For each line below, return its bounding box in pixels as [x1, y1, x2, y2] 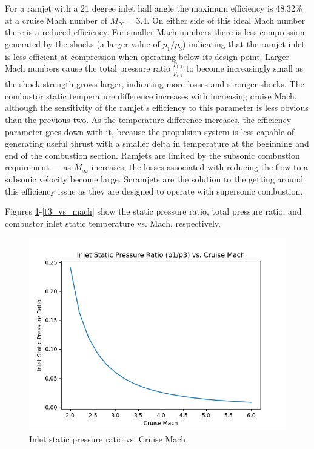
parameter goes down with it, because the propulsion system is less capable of [5, 125, 295, 138]
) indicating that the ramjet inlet [182, 37, 305, 50]
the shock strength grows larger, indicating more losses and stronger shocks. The [5, 78, 304, 90]
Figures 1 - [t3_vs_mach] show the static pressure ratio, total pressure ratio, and [5, 205, 302, 218]
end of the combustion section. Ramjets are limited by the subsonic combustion [5, 148, 300, 161]
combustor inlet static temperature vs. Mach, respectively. [5, 216, 221, 229]
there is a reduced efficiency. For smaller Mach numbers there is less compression [5, 25, 305, 38]
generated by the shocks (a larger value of [5, 37, 160, 50]
